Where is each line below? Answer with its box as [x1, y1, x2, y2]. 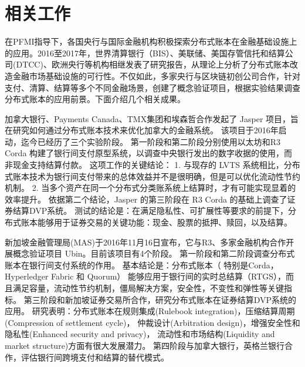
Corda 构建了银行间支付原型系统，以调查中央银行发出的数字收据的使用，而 [5, 147, 293, 159]
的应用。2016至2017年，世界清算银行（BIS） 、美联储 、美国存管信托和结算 [5, 46, 285, 59]
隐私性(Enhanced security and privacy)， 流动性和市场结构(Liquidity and [5, 328, 275, 340]
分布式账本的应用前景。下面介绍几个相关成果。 [5, 93, 185, 105]
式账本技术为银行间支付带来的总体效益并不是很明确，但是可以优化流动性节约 [5, 170, 300, 182]
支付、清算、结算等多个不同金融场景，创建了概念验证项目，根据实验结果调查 [5, 81, 300, 93]
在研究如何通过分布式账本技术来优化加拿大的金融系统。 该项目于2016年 [5, 124, 279, 136]
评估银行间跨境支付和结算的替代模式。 [21, 351, 169, 363]
